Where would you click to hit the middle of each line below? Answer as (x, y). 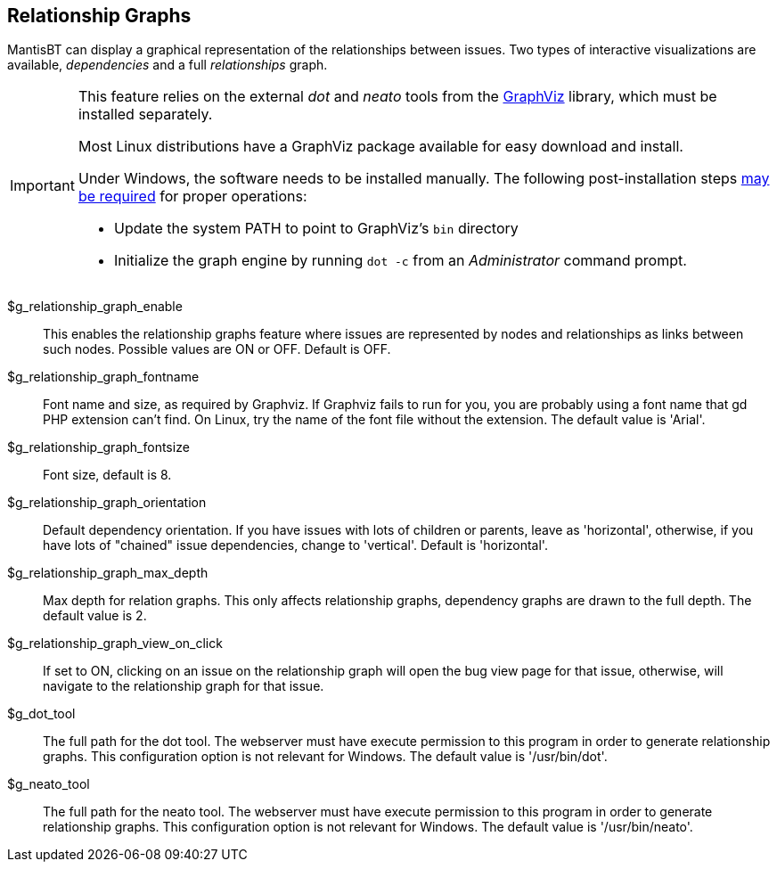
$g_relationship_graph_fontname (103, 377)
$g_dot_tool (41, 714)
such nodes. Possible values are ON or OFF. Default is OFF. (217, 349)
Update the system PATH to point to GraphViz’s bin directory (316, 229)
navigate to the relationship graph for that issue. (184, 686)
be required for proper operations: (192, 197)
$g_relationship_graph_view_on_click (115, 644)
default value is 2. (95, 616)
